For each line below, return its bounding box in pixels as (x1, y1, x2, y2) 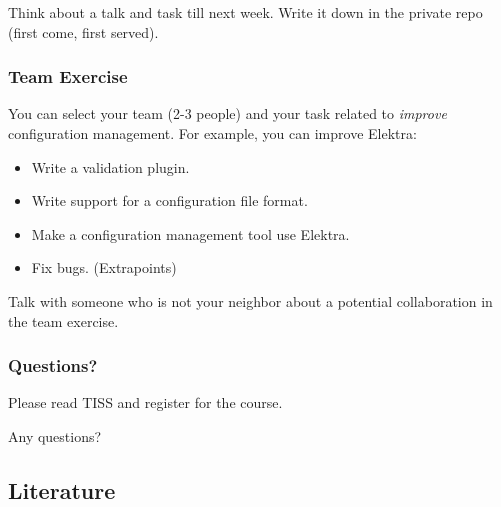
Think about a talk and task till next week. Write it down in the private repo (8, 2, 483, 22)
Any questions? (8, 425, 102, 446)
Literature (8, 474, 116, 505)
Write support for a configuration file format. (31, 190, 308, 211)
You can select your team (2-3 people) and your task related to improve (8, 103, 447, 124)
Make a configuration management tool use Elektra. (31, 223, 350, 244)
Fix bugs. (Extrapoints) (31, 257, 177, 278)
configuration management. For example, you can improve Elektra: (8, 123, 417, 143)
